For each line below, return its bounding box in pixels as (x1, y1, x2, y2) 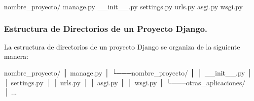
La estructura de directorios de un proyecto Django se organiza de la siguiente (4, 41, 240, 51)
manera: (4, 51, 29, 61)
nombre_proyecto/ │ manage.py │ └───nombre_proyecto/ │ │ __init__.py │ (4, 68, 253, 77)
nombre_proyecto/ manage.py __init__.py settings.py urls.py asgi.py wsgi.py (4, 1, 243, 11)
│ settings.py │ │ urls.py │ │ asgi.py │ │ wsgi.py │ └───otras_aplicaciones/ (4, 77, 246, 87)
